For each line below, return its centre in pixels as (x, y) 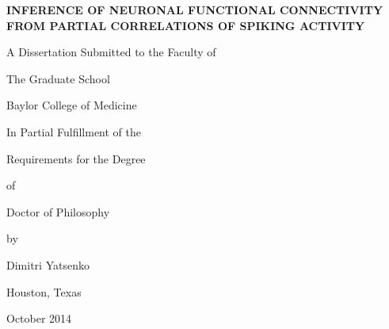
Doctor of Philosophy (58, 211)
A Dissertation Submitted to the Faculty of (111, 52)
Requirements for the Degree (76, 158)
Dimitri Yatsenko (48, 264)
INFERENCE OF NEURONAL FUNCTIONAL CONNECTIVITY (195, 10)
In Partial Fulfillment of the (74, 131)
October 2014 (39, 318)
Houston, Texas (44, 291)
